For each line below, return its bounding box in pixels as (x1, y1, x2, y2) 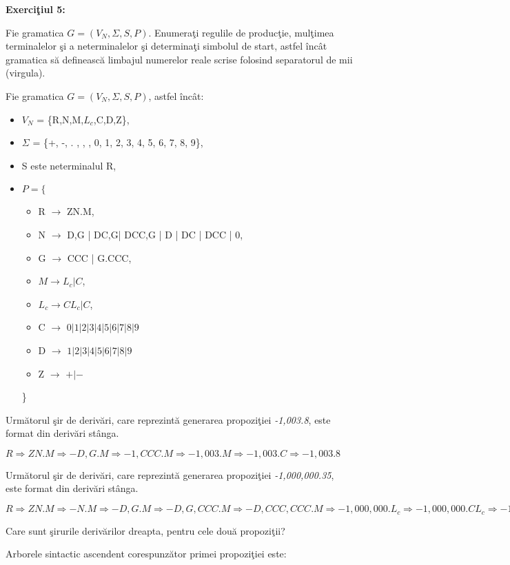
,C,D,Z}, (93, 112, 130, 126)
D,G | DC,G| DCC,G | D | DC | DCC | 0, (67, 227, 243, 241)
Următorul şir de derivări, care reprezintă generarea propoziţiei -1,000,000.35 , (6, 467, 334, 482)
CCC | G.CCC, (67, 250, 132, 265)
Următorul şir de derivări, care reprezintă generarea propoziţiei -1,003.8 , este (6, 412, 331, 427)
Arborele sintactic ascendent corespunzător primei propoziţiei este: (6, 546, 287, 561)
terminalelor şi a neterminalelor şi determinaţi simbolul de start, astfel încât (6, 39, 327, 53)
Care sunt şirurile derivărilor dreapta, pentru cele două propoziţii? (6, 523, 285, 537)
